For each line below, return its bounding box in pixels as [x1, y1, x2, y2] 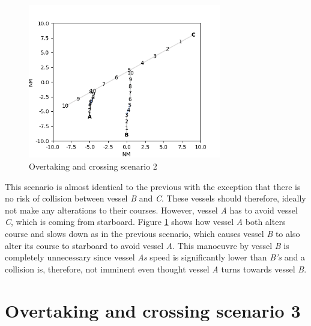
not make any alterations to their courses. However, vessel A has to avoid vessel [5, 203, 298, 216]
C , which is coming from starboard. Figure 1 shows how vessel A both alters [5, 215, 286, 228]
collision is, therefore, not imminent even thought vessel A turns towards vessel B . [5, 262, 307, 275]
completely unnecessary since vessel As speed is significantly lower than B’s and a [5, 251, 305, 263]
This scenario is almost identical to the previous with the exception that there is [5, 180, 301, 192]
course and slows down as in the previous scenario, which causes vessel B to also [5, 227, 300, 239]
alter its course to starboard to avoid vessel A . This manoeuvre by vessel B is [5, 239, 289, 251]
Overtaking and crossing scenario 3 [5, 298, 301, 322]
